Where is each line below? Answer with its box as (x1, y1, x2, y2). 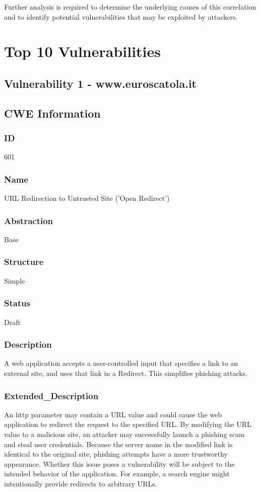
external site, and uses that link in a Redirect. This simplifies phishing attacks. (4, 368, 248, 378)
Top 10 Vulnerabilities (4, 41, 161, 62)
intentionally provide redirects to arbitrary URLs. (4, 478, 157, 488)
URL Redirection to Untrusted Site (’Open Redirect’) (4, 193, 170, 203)
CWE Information (4, 105, 101, 121)
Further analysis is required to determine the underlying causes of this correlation (4, 2, 256, 12)
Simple (4, 275, 25, 286)
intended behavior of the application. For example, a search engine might (4, 468, 230, 479)
